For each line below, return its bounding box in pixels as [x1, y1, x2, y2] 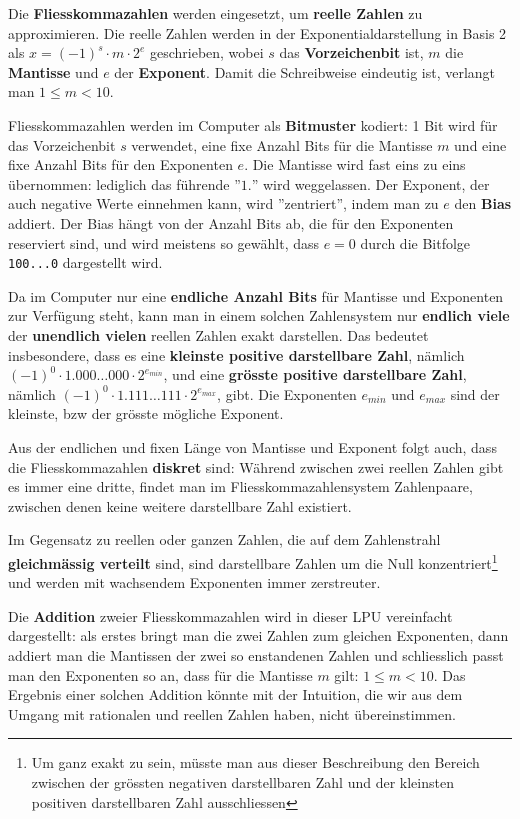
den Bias [454, 193, 512, 214]
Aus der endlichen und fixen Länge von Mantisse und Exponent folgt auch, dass [8, 436, 497, 457]
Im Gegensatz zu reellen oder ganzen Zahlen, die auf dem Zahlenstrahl [8, 529, 441, 550]
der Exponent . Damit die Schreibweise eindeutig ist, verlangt [114, 61, 496, 82]
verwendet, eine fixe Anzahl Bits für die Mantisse [131, 134, 433, 155]
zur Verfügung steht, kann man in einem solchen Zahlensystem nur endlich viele [8, 305, 510, 326]
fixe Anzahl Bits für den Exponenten [8, 154, 233, 175]
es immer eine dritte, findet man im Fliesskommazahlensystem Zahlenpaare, [8, 476, 473, 497]
